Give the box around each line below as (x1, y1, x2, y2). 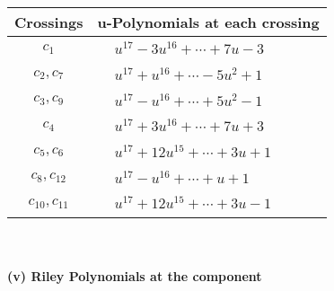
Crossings (14, 12, 83, 32)
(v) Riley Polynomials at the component (7, 266, 262, 285)
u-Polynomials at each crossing (97, 12, 320, 32)
